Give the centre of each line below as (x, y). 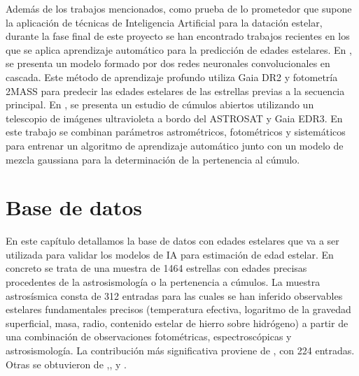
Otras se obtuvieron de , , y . (66, 364)
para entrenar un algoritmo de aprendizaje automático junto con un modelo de (175, 145)
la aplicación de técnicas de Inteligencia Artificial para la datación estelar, (164, 22)
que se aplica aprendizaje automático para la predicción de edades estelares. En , (179, 49)
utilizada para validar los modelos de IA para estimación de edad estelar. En (170, 254)
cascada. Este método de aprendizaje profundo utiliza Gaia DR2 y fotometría (172, 77)
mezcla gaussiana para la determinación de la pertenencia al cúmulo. (153, 159)
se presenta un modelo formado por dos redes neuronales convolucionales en (168, 63)
